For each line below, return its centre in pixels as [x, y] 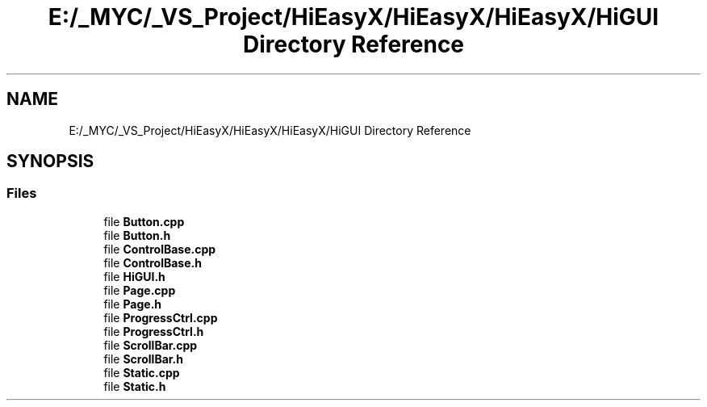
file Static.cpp [142, 372]
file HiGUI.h [134, 276]
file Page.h [133, 304]
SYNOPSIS [50, 162]
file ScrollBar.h [143, 359]
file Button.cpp [144, 221]
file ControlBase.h [153, 262]
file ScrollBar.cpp [151, 345]
